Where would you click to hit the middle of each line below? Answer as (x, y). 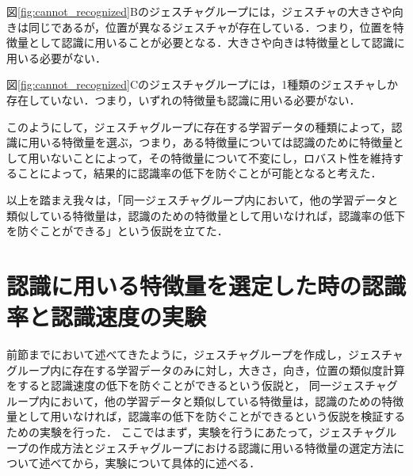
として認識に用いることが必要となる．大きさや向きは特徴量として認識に (216, 42)
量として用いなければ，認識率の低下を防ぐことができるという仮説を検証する (206, 416)
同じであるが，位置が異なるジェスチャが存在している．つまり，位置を (210, 27)
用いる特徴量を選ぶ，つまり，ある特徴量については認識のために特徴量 (210, 142)
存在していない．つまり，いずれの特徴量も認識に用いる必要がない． (184, 99)
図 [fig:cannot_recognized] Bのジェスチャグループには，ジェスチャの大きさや (199, 11)
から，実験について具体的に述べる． (166, 463)
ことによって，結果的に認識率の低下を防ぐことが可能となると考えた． (199, 173)
